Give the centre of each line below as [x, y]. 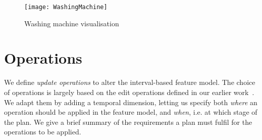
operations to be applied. [43, 132]
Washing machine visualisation [72, 23]
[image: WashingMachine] [66, 7]
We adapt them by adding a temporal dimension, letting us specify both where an [131, 102]
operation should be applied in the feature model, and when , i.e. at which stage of [131, 112]
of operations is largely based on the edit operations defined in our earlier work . [129, 92]
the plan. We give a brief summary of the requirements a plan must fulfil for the [128, 122]
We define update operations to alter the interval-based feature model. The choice [130, 82]
